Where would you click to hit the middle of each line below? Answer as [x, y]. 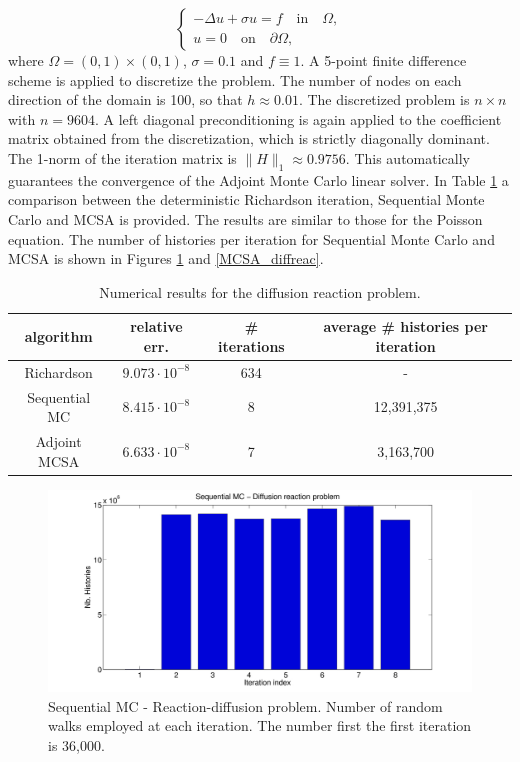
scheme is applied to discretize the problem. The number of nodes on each [235, 79]
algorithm [58, 336]
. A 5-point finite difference [383, 60]
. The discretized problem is [384, 99]
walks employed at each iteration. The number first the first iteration [260, 725]
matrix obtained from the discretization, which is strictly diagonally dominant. [249, 138]
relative [156, 326]
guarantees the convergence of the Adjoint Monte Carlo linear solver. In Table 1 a [258, 179]
